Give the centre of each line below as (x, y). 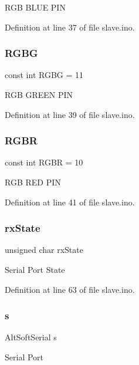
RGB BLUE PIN (35, 7)
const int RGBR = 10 (44, 162)
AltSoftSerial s (31, 337)
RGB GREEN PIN (39, 94)
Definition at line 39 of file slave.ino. (70, 114)
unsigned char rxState (44, 250)
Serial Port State (35, 269)
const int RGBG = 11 (44, 75)
